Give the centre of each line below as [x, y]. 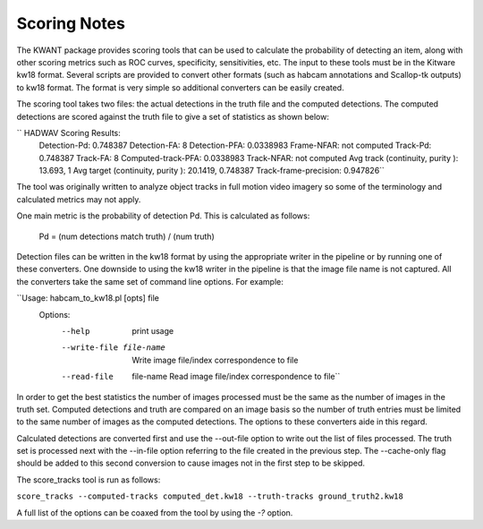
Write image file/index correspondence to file [215, 360]
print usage [153, 330]
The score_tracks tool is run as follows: [89, 480]
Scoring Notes [71, 23]
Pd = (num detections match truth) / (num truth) [127, 236]
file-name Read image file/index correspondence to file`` [236, 377]
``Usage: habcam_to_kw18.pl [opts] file [88, 298]
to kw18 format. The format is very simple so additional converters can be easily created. [180, 87]
